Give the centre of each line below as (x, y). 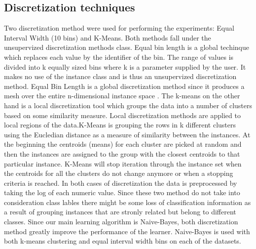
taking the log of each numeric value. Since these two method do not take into (122, 192)
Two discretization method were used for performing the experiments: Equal (119, 28)
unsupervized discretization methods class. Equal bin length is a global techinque (127, 47)
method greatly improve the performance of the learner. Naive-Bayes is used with (127, 231)
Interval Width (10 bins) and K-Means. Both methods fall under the (108, 37)
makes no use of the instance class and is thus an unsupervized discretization (120, 76)
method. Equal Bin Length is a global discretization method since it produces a (124, 86)
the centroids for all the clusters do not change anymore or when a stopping (119, 173)
